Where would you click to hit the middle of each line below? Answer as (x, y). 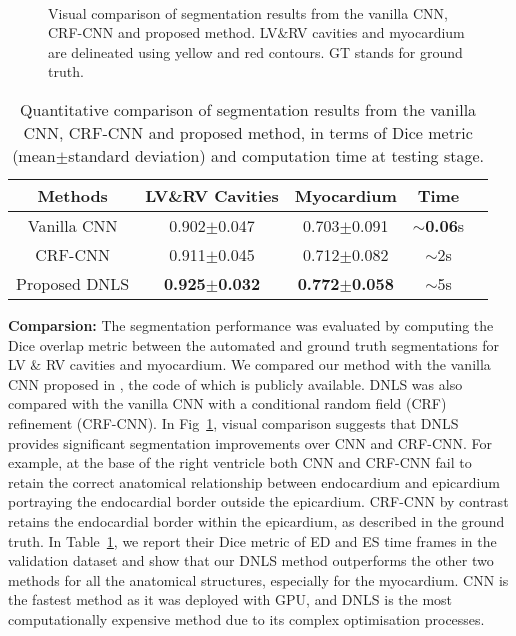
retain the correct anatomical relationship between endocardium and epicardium (254, 481)
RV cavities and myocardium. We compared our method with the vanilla (268, 364)
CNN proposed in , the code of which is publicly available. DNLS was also (235, 383)
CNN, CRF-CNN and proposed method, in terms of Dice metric (248, 132)
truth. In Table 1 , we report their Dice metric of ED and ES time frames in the (252, 540)
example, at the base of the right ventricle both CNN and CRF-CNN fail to (240, 462)
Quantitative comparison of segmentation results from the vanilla (248, 109)
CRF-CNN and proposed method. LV (163, 32)
